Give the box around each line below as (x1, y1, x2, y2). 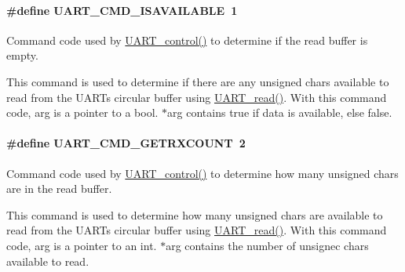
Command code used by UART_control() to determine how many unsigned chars (6, 165, 399, 181)
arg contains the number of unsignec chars (166, 237, 369, 253)
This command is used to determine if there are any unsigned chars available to (6, 73, 389, 89)
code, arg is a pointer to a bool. (6, 104, 159, 121)
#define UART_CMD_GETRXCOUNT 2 (6, 135, 246, 151)
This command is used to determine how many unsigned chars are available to (6, 206, 383, 223)
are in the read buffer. (6, 180, 112, 197)
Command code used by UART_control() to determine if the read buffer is (6, 31, 368, 48)
